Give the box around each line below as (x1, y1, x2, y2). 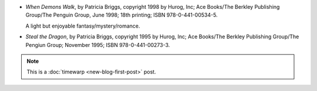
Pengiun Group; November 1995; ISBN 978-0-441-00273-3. (25, 41, 170, 48)
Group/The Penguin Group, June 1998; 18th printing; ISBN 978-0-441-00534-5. (25, 12, 218, 19)
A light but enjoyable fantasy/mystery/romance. (25, 22, 140, 29)
